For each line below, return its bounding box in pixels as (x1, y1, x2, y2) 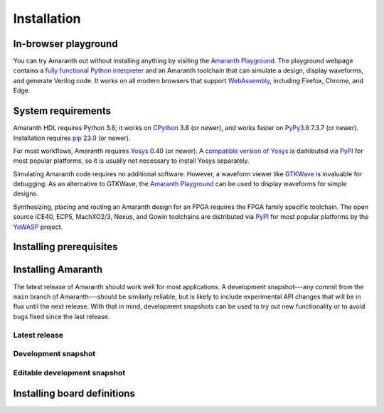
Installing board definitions (13, 387, 135, 399)
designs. (13, 189, 38, 198)
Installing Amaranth (13, 264, 103, 276)
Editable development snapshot (13, 368, 126, 377)
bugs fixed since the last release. (13, 312, 110, 321)
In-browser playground (13, 38, 118, 50)
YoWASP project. (13, 222, 63, 231)
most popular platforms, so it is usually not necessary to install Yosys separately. (13, 156, 250, 165)
